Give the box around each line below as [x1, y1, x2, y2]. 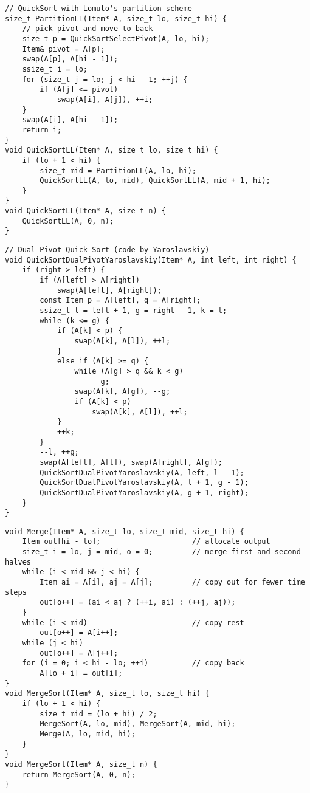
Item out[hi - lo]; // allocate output [22, 537, 270, 546]
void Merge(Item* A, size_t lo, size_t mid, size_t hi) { [5, 527, 244, 536]
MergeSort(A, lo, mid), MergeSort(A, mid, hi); [40, 719, 236, 729]
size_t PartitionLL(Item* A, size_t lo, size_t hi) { [5, 14, 227, 23]
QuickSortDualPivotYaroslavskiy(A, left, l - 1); [40, 468, 244, 477]
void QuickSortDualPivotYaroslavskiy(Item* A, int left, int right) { [5, 255, 297, 264]
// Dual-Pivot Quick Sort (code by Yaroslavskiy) [5, 245, 210, 255]
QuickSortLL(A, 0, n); [22, 216, 114, 225]
